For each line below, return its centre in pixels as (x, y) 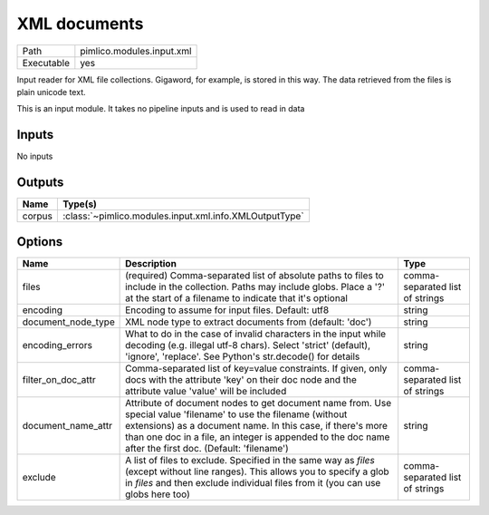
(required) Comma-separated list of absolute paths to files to (254, 275)
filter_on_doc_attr (59, 379)
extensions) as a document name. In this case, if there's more (257, 425)
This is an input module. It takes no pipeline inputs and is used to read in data (161, 109)
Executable (46, 63)
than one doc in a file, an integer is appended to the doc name (258, 437)
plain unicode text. (51, 92)
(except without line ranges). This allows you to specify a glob (257, 471)
